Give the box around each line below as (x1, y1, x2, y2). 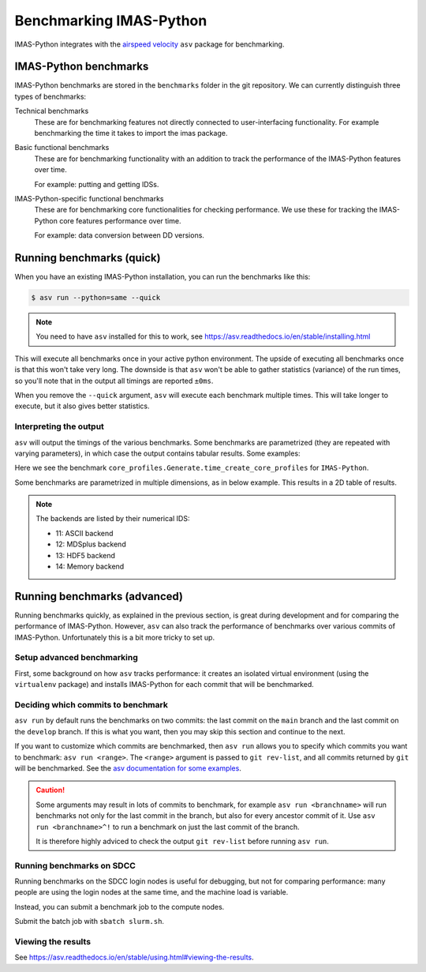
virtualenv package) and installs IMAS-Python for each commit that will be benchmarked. (14, 680, 315, 689)
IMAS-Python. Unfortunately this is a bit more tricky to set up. (14, 632, 215, 642)
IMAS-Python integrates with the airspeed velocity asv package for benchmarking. (14, 39, 285, 49)
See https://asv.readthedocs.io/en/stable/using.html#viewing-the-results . (14, 952, 254, 963)
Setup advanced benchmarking (14, 652, 138, 663)
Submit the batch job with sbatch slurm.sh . (14, 917, 165, 926)
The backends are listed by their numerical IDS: (35, 514, 190, 524)
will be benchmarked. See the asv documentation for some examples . (14, 763, 242, 773)
